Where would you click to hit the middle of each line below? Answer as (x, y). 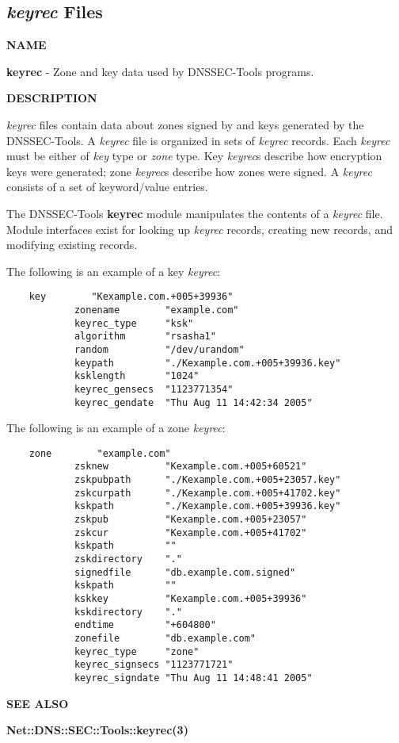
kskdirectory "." (128, 612)
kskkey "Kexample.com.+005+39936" (190, 599)
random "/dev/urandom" (159, 349)
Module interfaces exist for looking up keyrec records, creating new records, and (199, 229)
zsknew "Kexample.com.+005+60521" (190, 467)
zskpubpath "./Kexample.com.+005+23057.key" (207, 480)
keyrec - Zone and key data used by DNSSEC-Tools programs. (160, 71)
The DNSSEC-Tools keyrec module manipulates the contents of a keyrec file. (195, 213)
